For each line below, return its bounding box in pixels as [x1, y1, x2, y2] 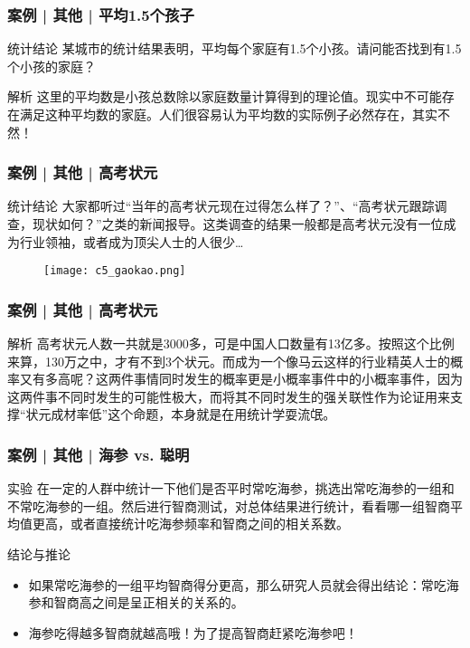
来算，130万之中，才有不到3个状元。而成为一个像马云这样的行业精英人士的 [7, 351, 450, 370]
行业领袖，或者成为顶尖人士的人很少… [19, 232, 244, 251]
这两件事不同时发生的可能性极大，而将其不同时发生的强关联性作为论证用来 [7, 386, 450, 405]
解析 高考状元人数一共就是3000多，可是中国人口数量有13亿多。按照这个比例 [7, 334, 455, 353]
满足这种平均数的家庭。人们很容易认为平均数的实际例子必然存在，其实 [19, 105, 437, 123]
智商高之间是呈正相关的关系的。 [53, 593, 244, 612]
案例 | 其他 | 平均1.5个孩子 [7, 3, 194, 25]
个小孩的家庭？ [7, 56, 96, 75]
